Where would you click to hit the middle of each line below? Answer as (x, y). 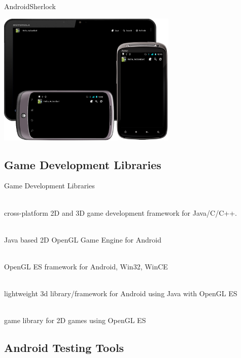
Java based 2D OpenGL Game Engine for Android (83, 239)
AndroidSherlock (30, 6)
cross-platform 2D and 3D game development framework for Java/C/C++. (121, 212)
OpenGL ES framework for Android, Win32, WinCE (86, 266)
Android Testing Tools (64, 348)
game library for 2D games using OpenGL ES (75, 320)
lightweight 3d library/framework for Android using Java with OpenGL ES (121, 293)
